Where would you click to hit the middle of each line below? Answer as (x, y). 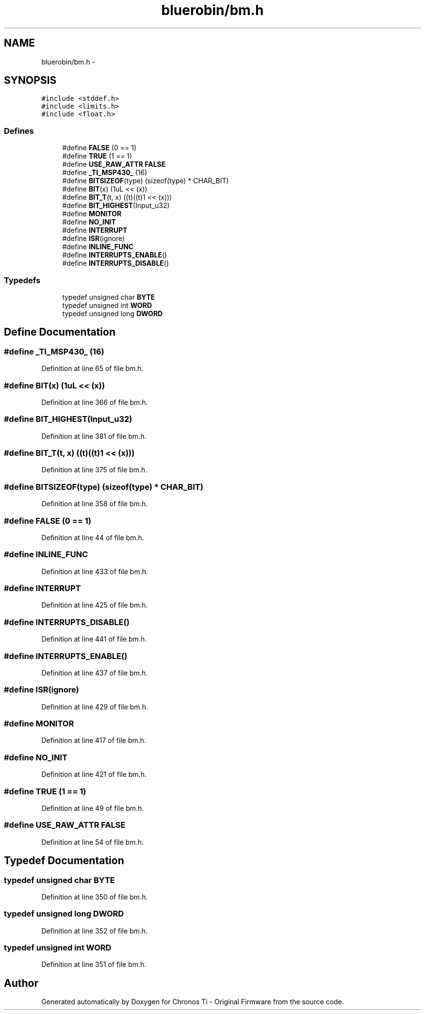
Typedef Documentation (64, 861)
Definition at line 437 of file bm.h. (95, 673)
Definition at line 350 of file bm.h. (95, 897)
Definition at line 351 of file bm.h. (94, 965)
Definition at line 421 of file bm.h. (94, 774)
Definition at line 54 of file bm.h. (93, 842)
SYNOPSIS (30, 80)
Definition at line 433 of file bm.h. (95, 571)
